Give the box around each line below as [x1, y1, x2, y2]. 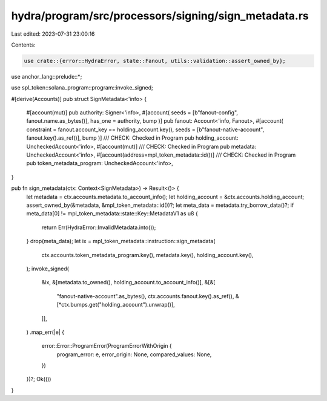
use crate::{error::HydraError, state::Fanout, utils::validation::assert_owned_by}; [24, 57, 286, 64]
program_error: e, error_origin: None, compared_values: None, [56, 351, 212, 358]
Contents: [11, 41, 36, 48]
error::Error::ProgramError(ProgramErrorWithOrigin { [41, 342, 172, 350]
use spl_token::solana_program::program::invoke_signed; [11, 84, 154, 91]
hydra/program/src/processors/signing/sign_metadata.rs [11, 9, 309, 22]
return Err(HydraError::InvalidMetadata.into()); [41, 224, 156, 231]
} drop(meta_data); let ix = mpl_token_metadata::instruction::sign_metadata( [26, 238, 216, 245]
